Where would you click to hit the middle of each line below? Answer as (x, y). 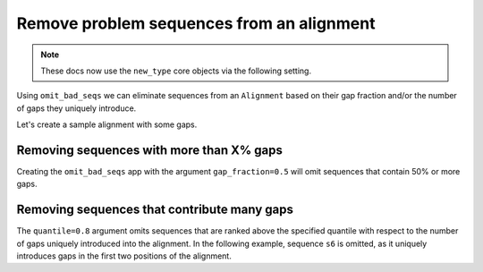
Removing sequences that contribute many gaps (155, 210)
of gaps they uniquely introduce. (76, 108)
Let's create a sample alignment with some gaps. (107, 124)
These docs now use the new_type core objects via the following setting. (176, 71)
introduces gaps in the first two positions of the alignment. (124, 256)
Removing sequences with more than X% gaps (150, 150)
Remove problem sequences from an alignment (196, 23)
